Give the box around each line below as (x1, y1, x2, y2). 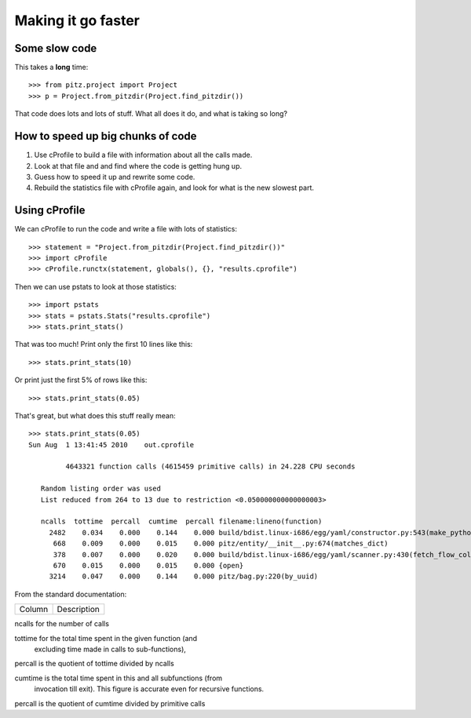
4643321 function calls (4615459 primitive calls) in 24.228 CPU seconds (65, 462, 356, 471)
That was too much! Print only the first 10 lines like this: (14, 340, 193, 349)
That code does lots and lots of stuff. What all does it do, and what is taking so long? (14, 109, 288, 118)
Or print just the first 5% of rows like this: (14, 375, 148, 385)
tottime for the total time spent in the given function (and (14, 633, 198, 643)
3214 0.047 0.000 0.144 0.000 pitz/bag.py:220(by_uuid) (49, 572, 319, 581)
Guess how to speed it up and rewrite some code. (34, 172, 195, 181)
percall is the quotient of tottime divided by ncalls (14, 659, 174, 669)
